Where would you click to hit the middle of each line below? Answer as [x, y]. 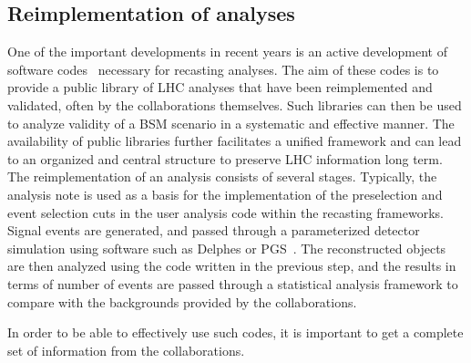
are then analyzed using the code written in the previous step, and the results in [232, 266]
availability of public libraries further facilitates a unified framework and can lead [235, 141]
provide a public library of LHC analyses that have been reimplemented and [220, 87]
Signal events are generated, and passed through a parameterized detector [214, 230]
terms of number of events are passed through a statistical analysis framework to [233, 283]
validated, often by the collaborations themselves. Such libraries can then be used [235, 104]
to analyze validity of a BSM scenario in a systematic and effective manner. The [231, 123]
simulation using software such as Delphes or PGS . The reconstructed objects [227, 248]
